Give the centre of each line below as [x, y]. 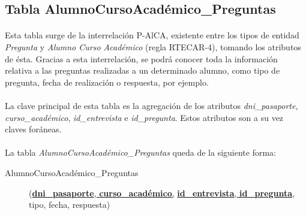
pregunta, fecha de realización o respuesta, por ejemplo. [107, 82]
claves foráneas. [33, 129]
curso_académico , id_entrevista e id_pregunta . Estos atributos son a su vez [144, 117]
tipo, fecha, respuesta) [70, 205]
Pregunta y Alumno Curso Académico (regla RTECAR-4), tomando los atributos [153, 46]
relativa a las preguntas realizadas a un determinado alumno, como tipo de [142, 70]
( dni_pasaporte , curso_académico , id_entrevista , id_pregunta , [162, 193]
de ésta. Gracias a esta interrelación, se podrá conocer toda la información [141, 58]
